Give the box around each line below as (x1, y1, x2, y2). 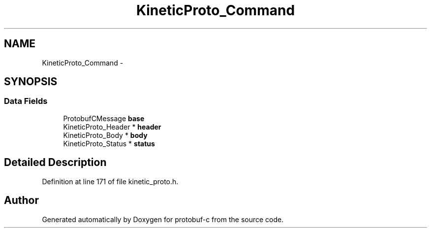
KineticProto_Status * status (63, 139, 155, 148)
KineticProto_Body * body (63, 131, 148, 139)
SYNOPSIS (4, 75, 58, 88)
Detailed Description (4, 156, 107, 169)
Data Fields (4, 96, 48, 106)
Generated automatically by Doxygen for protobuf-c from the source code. (42, 215, 284, 224)
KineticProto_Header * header (63, 122, 161, 131)
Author (4, 194, 39, 207)
